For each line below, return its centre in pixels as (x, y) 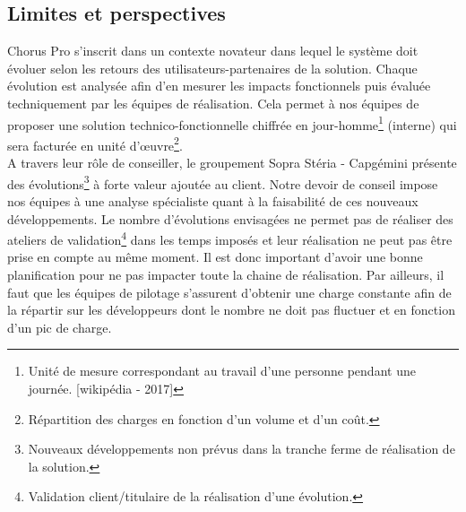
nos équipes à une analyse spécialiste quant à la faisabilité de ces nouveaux (213, 200)
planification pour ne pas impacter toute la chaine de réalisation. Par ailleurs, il (226, 274)
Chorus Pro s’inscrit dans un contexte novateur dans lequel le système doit (213, 51)
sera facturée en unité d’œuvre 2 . (95, 143)
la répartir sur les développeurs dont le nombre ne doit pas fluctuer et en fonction (231, 310)
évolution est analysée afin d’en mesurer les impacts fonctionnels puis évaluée (219, 86)
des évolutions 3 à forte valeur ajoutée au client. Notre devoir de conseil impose (223, 182)
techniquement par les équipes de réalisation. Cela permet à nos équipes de (213, 103)
